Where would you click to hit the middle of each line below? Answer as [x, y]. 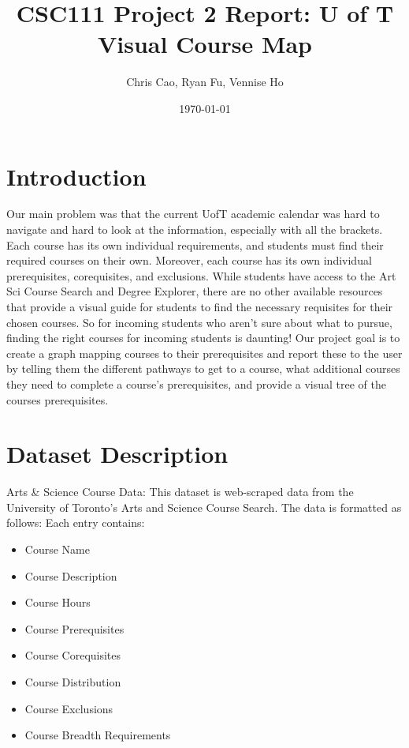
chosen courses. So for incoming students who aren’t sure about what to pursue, [199, 322]
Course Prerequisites [74, 628]
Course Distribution [73, 682]
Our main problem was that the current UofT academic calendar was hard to [193, 214]
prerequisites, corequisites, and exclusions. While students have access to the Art [201, 275]
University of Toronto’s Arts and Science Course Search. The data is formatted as [204, 507]
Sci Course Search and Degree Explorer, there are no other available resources [195, 291]
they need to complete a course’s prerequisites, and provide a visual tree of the [196, 383]
